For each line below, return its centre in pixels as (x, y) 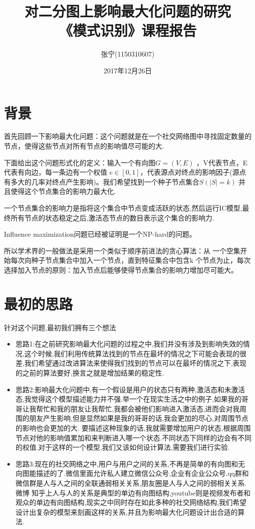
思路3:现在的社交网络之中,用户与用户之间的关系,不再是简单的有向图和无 (130, 463)
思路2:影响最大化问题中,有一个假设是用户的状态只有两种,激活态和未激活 (130, 389)
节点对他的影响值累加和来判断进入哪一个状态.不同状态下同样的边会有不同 (133, 437)
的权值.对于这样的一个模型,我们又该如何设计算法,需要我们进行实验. (123, 447)
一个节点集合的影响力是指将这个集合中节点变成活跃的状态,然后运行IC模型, (123, 208)
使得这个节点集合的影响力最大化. (63, 191)
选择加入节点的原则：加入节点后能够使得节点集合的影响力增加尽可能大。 (121, 269)
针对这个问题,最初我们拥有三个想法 (60, 327)
